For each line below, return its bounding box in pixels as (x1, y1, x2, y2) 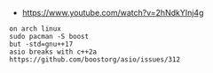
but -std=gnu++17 (9, 40, 74, 48)
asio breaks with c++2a (9, 47, 98, 56)
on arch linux (9, 25, 62, 33)
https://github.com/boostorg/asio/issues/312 (9, 55, 180, 64)
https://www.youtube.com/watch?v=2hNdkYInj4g (21, 8, 204, 18)
